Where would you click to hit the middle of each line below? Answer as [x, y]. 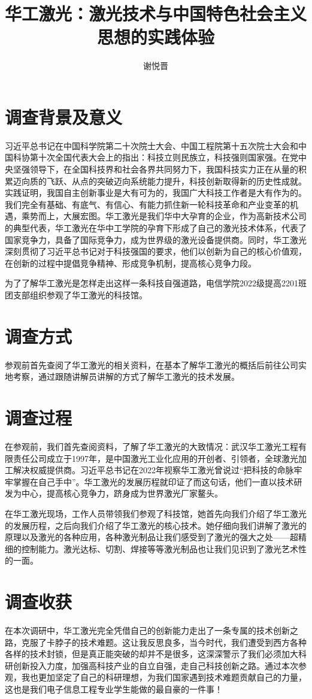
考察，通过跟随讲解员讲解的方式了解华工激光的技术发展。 [126, 376]
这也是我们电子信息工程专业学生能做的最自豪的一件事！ [114, 689]
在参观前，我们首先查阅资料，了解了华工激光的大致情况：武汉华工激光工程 [152, 446]
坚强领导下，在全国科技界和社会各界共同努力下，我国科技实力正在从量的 [155, 169]
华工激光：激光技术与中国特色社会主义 [156, 13]
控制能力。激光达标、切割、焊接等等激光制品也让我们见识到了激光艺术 [160, 548]
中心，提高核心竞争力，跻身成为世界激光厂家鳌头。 [122, 493]
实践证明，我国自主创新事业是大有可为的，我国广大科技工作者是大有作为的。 [156, 193]
